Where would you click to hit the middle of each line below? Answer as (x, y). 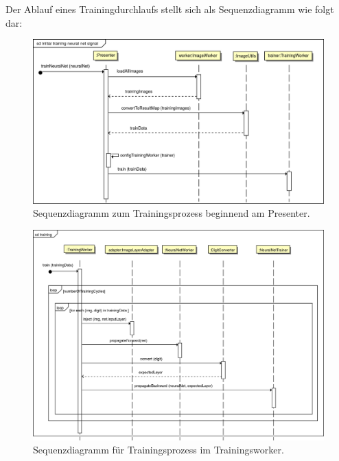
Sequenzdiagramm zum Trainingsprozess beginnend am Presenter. (172, 213)
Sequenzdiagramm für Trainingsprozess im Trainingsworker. (159, 450)
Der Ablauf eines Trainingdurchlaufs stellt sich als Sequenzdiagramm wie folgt (170, 9)
